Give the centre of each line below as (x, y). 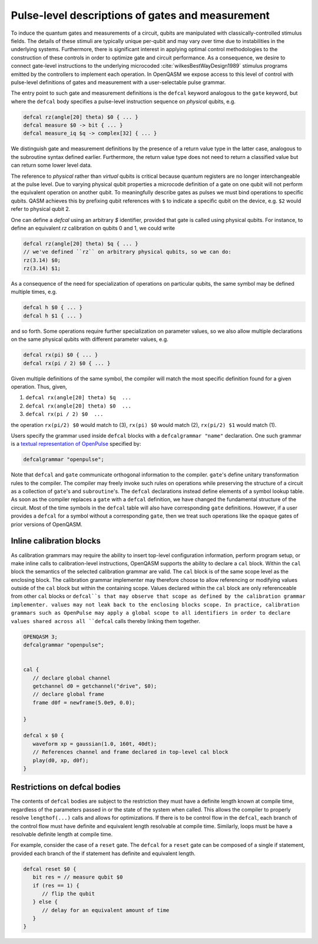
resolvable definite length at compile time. (62, 834)
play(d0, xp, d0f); (61, 760)
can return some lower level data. (52, 165)
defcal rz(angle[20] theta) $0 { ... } (81, 117)
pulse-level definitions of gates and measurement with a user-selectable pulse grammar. (118, 82)
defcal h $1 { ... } (53, 316)
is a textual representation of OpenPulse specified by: (76, 444)
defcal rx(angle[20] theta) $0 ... (79, 406)
